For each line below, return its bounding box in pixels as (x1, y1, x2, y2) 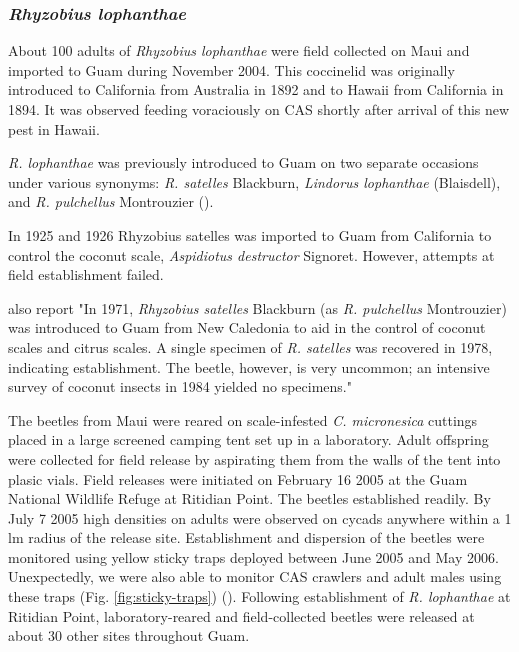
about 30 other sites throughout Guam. (8, 625, 250, 646)
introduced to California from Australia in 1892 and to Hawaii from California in (8, 79, 504, 100)
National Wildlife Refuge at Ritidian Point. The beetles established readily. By (8, 488, 491, 509)
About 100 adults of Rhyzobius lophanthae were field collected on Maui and (8, 40, 470, 61)
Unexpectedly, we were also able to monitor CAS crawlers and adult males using (8, 566, 502, 587)
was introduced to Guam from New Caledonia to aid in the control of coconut (8, 317, 486, 338)
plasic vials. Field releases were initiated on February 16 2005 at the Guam (8, 468, 468, 489)
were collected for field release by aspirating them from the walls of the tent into (8, 448, 501, 469)
